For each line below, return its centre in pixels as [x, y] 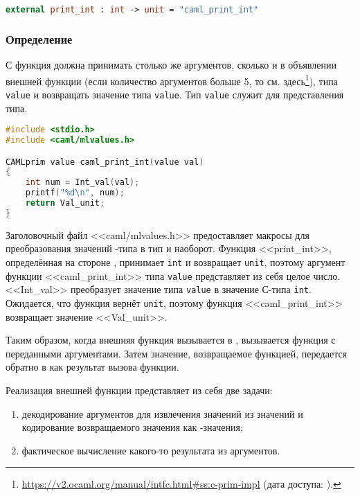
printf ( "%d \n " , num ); [75, 193]
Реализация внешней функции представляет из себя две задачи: [139, 390]
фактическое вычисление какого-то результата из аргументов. [151, 450]
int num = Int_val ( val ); [82, 183]
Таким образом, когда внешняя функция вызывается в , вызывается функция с [171, 340]
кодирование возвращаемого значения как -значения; [132, 427]
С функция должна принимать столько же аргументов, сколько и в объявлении [171, 65]
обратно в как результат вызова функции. [92, 367]
